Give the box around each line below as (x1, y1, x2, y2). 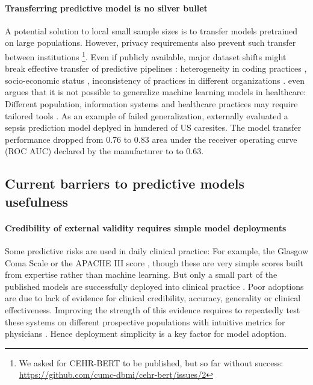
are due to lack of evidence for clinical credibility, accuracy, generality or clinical (5, 292, 301, 304)
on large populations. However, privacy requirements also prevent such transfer (5, 36, 296, 49)
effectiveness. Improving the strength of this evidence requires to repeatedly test (5, 303, 300, 316)
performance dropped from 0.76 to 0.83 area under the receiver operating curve (5, 133, 297, 145)
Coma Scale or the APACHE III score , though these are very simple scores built (5, 256, 303, 269)
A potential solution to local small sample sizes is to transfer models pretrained (5, 24, 298, 37)
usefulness (5, 192, 69, 210)
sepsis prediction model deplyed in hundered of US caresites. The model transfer (5, 121, 302, 134)
